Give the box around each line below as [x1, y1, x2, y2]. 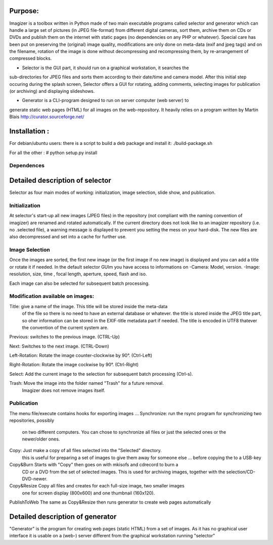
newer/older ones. [22, 436, 60, 442]
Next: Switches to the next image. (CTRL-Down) [9, 343, 110, 349]
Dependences [9, 162, 45, 169]
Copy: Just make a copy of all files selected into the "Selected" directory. [9, 448, 162, 454]
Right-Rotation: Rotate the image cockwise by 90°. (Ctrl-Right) [9, 362, 139, 368]
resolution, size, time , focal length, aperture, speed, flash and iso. [9, 271, 147, 277]
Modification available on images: [9, 293, 95, 300]
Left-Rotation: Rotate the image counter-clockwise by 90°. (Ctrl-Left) [9, 353, 153, 359]
